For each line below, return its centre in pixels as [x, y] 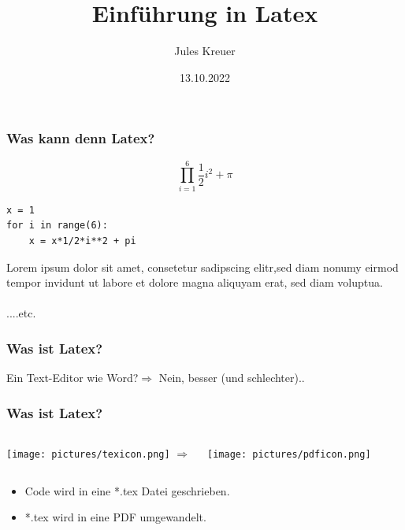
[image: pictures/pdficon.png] [289, 454]
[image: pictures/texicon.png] [88, 454]
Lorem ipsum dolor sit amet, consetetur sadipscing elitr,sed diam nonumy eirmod [202, 267]
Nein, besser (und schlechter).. [232, 378]
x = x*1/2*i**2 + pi [82, 241]
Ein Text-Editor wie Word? [72, 378]
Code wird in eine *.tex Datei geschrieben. [127, 490]
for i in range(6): [57, 226]
